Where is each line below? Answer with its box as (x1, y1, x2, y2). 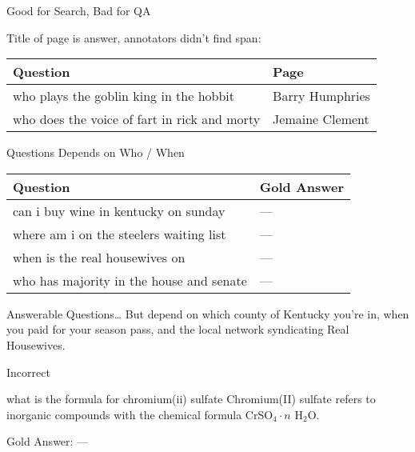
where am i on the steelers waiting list (13, 224, 226, 243)
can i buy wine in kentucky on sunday (13, 201, 225, 220)
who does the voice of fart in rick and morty (13, 110, 261, 129)
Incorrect (6, 363, 50, 380)
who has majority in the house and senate (13, 270, 247, 290)
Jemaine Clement (273, 110, 369, 129)
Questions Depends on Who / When (6, 144, 185, 161)
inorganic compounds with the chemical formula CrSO (6, 406, 273, 422)
